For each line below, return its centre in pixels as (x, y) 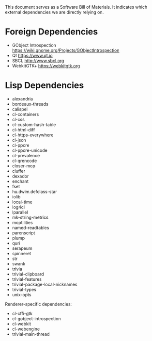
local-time (22, 202)
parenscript (23, 233)
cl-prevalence (26, 155)
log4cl (18, 207)
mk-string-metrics (30, 217)
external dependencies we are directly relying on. (54, 12)
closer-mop (23, 166)
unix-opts (22, 294)
